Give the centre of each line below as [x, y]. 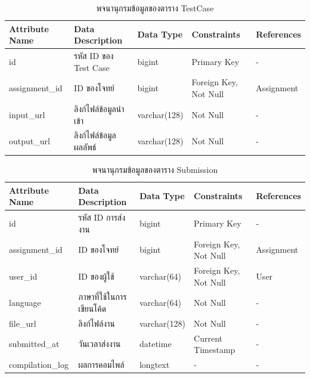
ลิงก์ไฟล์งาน [97, 323]
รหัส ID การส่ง [102, 217]
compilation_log [39, 365]
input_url [27, 114]
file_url [23, 323]
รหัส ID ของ [94, 56]
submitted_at [34, 344]
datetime [155, 344]
